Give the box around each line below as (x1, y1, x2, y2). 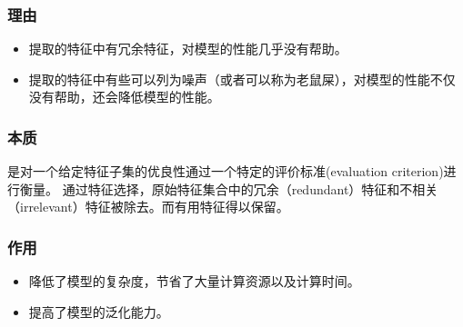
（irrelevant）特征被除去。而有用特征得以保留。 (7, 197, 289, 216)
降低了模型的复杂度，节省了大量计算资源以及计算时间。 (28, 272, 360, 291)
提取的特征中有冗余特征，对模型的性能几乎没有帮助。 (28, 39, 347, 58)
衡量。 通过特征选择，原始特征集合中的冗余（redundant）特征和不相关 (19, 179, 438, 198)
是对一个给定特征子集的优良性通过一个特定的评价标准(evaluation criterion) (7, 162, 444, 181)
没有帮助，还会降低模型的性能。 (28, 87, 220, 106)
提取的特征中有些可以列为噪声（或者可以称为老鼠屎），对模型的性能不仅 (28, 69, 456, 88)
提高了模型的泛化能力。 (28, 302, 169, 321)
